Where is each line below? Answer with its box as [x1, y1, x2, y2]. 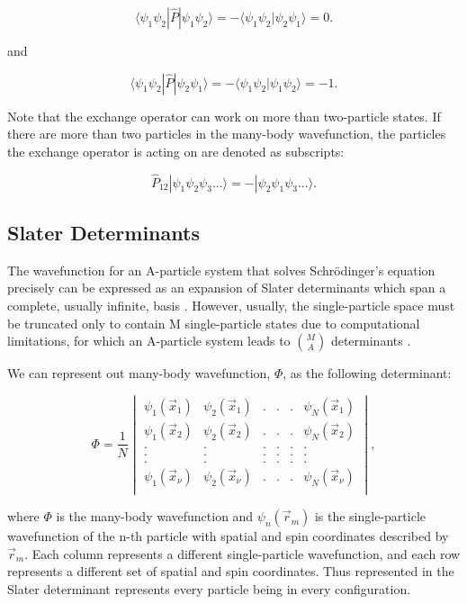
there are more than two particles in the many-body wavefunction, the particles [7, 124, 446, 143]
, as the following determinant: [283, 364, 452, 383]
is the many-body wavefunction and [56, 507, 254, 526]
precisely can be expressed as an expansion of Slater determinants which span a [7, 278, 446, 297]
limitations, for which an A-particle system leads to [7, 331, 291, 350]
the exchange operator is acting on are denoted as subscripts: [7, 141, 345, 160]
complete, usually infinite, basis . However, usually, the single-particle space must [7, 295, 455, 314]
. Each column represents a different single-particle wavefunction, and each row [24, 544, 461, 563]
